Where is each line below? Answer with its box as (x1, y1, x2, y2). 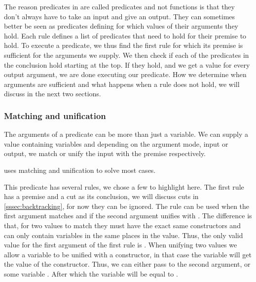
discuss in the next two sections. (4, 88, 101, 99)
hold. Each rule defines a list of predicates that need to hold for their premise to (4, 30, 247, 40)
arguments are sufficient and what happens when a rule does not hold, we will (4, 79, 240, 89)
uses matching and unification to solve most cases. (4, 164, 156, 175)
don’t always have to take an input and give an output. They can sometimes (4, 11, 235, 21)
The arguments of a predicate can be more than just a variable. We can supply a (4, 129, 249, 139)
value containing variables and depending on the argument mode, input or (4, 138, 228, 149)
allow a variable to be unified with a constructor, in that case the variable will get (4, 249, 252, 259)
